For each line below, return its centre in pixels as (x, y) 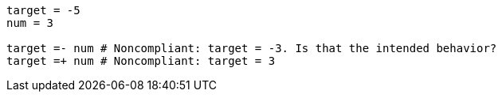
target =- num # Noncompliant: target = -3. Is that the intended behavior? (252, 48)
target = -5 (43, 10)
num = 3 (30, 23)
